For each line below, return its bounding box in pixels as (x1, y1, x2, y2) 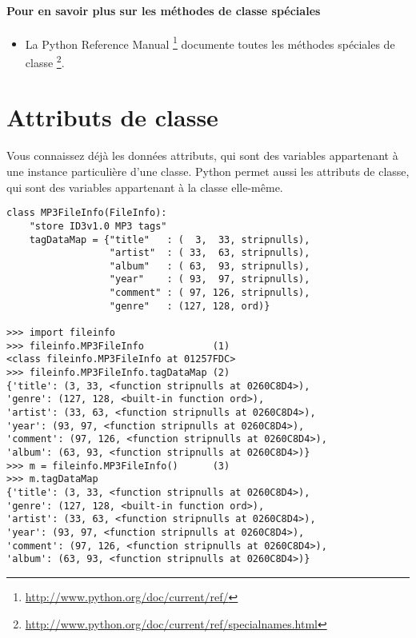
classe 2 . (25, 52, 65, 70)
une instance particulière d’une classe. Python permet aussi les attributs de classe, (6, 163, 410, 180)
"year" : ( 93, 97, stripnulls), (109, 273, 310, 285)
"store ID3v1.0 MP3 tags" (29, 220, 167, 232)
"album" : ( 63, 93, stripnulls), (109, 260, 310, 272)
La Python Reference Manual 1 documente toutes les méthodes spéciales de (25, 33, 395, 52)
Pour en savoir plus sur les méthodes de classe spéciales (6, 2, 321, 18)
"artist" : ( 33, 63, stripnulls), (109, 247, 310, 259)
